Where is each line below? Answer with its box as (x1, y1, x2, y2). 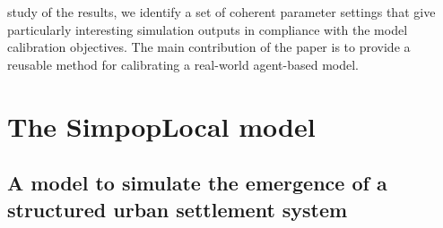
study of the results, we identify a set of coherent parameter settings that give (7, 3, 436, 21)
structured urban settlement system (7, 195, 348, 223)
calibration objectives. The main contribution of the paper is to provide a (7, 38, 411, 56)
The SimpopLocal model (7, 107, 316, 144)
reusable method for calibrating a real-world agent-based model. (7, 55, 359, 73)
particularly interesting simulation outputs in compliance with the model (7, 20, 408, 38)
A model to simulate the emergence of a (7, 169, 387, 197)
